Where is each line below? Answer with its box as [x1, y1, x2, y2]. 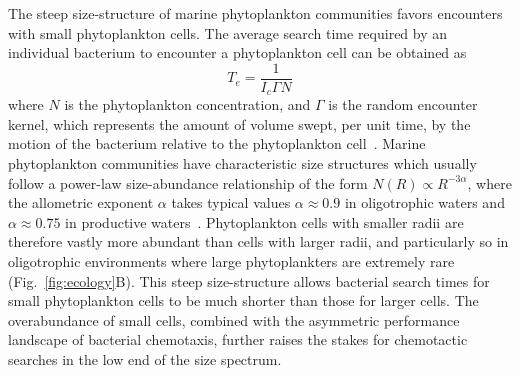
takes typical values [171, 192, 291, 213]
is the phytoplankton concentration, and [64, 94, 311, 115]
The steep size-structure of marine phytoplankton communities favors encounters [8, 3, 503, 23]
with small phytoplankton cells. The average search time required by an [8, 22, 448, 43]
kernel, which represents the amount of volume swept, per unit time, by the [8, 113, 471, 134]
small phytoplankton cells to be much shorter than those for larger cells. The [8, 290, 479, 311]
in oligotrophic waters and [344, 192, 505, 213]
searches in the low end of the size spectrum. [8, 349, 282, 370]
